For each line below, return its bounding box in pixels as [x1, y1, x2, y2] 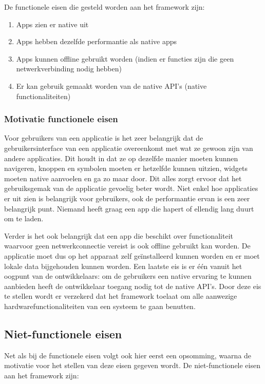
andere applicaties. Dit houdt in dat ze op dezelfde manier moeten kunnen [4, 152, 238, 163]
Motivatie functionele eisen [4, 112, 118, 125]
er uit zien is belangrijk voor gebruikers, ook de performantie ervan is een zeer [4, 193, 250, 203]
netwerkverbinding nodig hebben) [16, 63, 122, 74]
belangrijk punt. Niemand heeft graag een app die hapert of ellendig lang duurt [4, 203, 254, 214]
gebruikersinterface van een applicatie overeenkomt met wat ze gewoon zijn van [4, 142, 253, 153]
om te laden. [4, 213, 44, 224]
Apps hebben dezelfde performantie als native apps [16, 36, 177, 47]
